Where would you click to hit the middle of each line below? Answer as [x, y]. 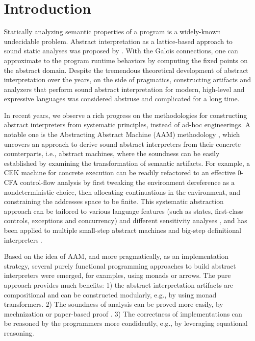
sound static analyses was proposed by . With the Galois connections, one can [121, 51]
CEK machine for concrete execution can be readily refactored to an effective [120, 172]
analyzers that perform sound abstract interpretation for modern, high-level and [124, 89]
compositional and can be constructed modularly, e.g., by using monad [110, 294]
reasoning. [19, 332]
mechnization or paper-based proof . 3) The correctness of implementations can [123, 313]
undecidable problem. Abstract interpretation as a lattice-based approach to [118, 41]
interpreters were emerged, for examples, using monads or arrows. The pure [117, 275]
